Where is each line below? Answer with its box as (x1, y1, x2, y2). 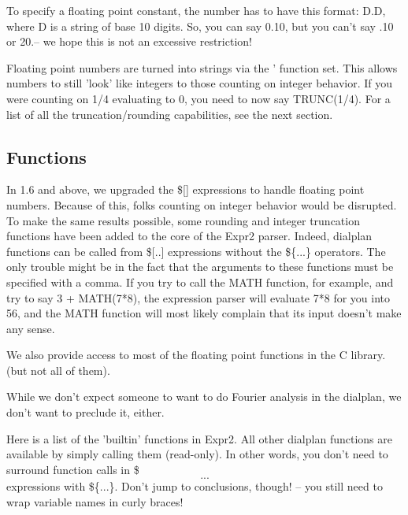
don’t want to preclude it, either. (6, 404, 165, 421)
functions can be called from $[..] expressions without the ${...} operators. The (6, 243, 386, 259)
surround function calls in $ (6, 461, 139, 477)
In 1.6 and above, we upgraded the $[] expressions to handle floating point (6, 181, 365, 198)
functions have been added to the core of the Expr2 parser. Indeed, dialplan (6, 228, 373, 244)
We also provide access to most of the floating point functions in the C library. (6, 346, 386, 363)
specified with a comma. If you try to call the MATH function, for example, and (6, 273, 394, 290)
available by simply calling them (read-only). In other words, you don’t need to (6, 446, 388, 462)
